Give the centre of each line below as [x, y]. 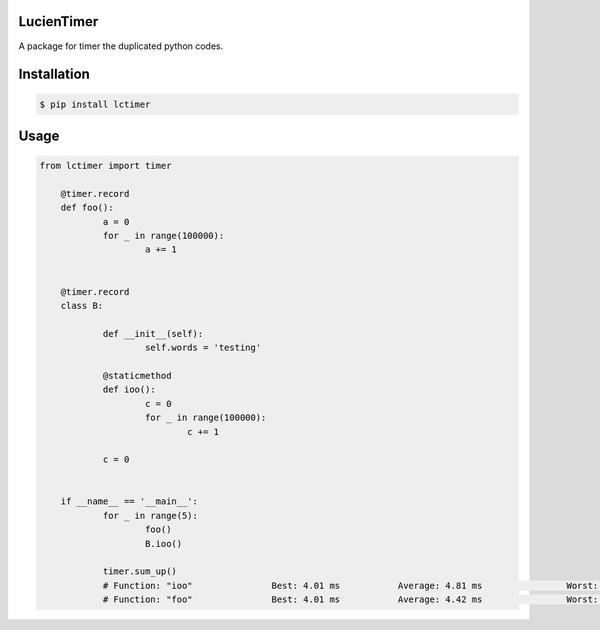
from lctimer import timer [105, 166]
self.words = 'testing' [203, 348]
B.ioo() [164, 543]
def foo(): [87, 208]
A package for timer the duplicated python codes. [121, 46]
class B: [82, 306]
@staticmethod [137, 375]
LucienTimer [58, 21]
